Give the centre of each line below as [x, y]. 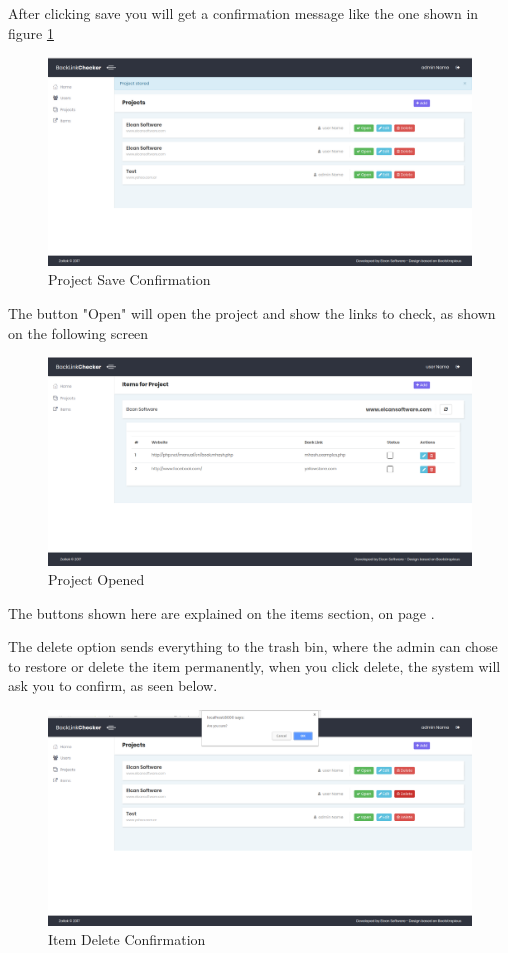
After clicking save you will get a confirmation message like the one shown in [243, 13]
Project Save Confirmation [129, 279]
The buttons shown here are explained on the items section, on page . [221, 612]
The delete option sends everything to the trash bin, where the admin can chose [253, 646]
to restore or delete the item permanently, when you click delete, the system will [254, 665]
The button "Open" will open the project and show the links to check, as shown [252, 313]
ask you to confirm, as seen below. [113, 685]
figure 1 [31, 32]
